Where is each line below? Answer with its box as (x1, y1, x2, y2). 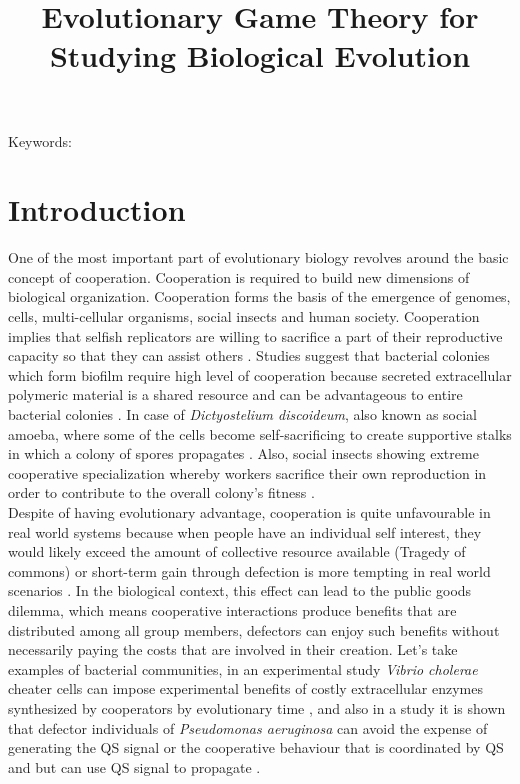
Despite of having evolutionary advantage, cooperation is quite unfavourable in (8, 502, 491, 522)
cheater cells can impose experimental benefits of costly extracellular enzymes (8, 678, 483, 699)
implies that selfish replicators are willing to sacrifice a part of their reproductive (8, 325, 503, 346)
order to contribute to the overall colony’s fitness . (8, 482, 315, 503)
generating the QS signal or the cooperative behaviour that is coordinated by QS (8, 737, 504, 758)
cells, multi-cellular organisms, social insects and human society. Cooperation (8, 306, 480, 327)
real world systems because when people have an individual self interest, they (8, 521, 482, 542)
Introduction (8, 189, 186, 230)
